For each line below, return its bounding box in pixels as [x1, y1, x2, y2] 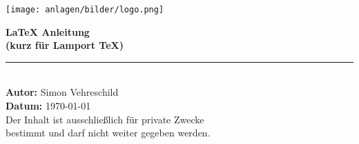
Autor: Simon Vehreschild [6, 85, 119, 99]
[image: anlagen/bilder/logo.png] [6, 5, 164, 14]
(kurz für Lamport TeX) [6, 38, 124, 52]
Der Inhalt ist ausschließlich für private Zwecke [6, 112, 204, 126]
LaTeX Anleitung [6, 24, 90, 39]
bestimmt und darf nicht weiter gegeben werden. [6, 125, 211, 140]
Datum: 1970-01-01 [6, 99, 91, 113]
